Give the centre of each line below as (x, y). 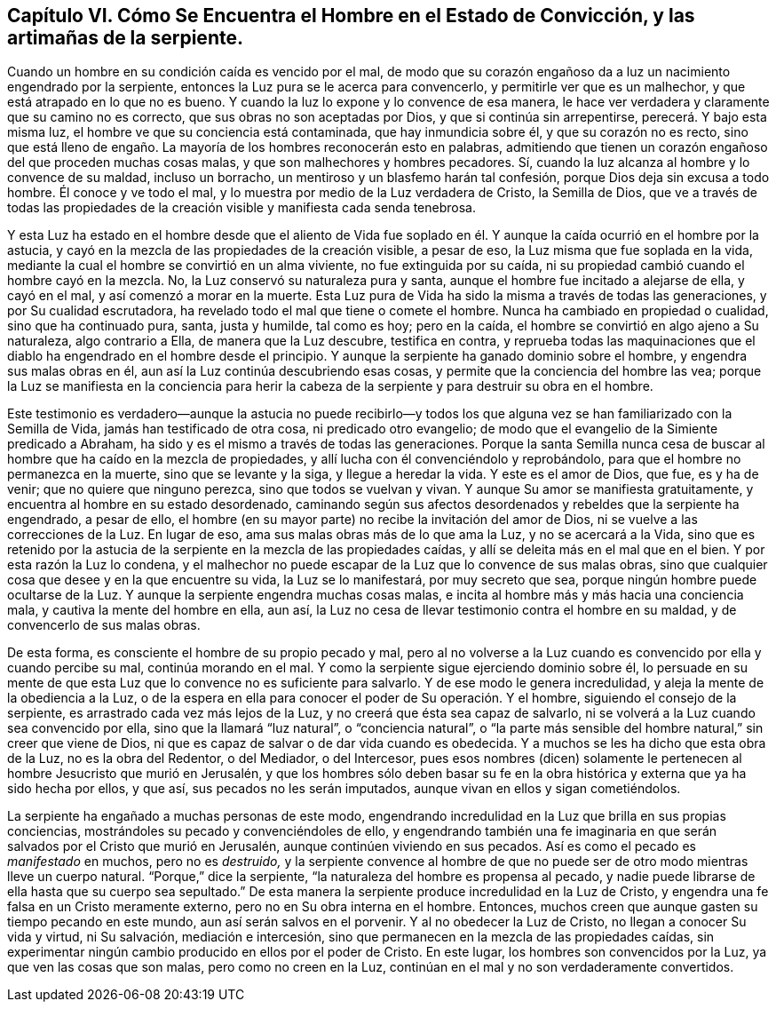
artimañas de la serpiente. (125, 38)
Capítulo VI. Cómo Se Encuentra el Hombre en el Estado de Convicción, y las (351, 16)
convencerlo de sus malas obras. (104, 625)
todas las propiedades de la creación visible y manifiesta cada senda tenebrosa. (242, 208)
